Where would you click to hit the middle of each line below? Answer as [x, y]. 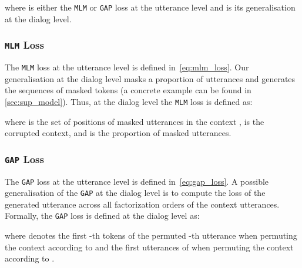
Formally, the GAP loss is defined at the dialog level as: [102, 216]
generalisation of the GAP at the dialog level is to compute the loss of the [135, 193]
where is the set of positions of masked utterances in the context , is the [135, 121]
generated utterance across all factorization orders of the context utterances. [142, 204]
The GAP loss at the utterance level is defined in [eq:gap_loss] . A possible [137, 181]
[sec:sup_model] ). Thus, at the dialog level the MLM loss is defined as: [129, 101]
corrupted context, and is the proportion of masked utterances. [118, 133]
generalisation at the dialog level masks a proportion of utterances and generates [150, 78]
